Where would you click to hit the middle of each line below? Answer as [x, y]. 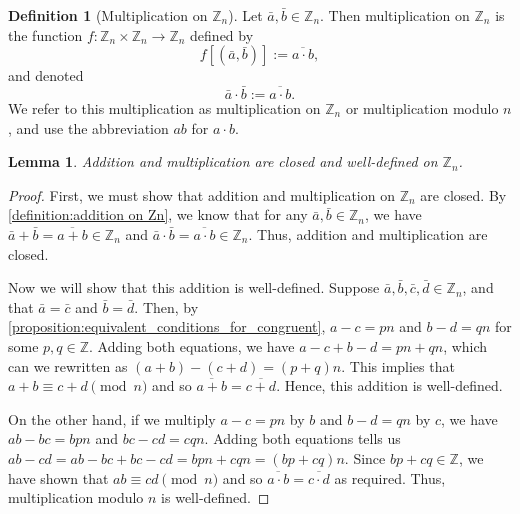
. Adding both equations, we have [192, 345]
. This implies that [398, 365]
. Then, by [166, 306]
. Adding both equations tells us [302, 438]
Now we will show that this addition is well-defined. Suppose [194, 287]
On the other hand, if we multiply [112, 418]
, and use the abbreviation [88, 127]
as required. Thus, [390, 477]
